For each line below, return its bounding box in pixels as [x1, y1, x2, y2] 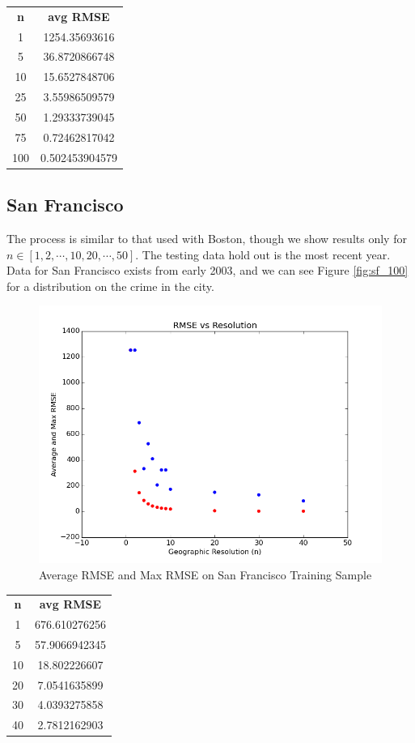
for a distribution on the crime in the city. [6, 277, 214, 294]
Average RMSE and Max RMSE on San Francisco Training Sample [39, 566, 372, 583]
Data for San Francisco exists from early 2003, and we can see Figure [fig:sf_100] [6, 262, 409, 279]
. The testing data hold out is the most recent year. [135, 246, 391, 263]
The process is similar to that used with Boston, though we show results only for [6, 229, 407, 246]
